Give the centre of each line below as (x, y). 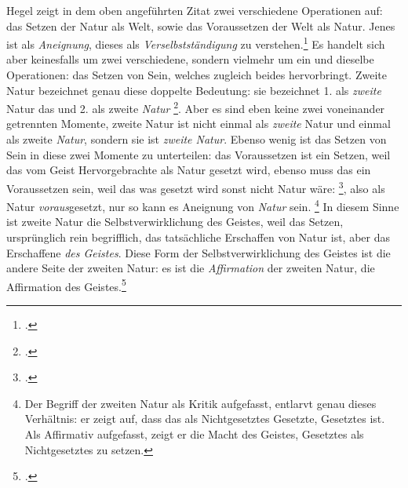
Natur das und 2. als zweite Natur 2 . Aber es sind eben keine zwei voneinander (196, 107)
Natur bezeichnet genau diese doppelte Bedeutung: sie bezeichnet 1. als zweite (194, 90)
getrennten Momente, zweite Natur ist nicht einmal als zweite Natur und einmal (199, 124)
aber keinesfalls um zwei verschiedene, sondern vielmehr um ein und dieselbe (190, 59)
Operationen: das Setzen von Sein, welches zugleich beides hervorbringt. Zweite (197, 75)
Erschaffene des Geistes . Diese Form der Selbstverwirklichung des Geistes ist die (199, 252)
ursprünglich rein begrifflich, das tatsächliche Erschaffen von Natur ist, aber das (199, 237)
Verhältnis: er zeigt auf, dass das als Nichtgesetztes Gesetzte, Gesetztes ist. (205, 419)
